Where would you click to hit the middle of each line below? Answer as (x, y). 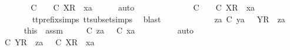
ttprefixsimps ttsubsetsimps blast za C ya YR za (159, 19)
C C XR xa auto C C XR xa (143, 7)
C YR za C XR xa (49, 41)
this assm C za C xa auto (109, 30)
